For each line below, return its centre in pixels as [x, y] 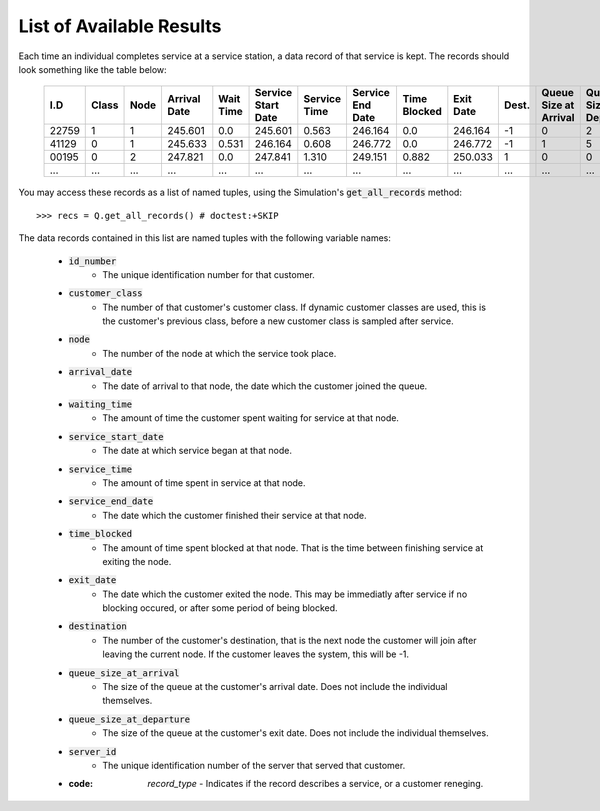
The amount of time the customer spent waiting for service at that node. [251, 418]
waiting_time [100, 404]
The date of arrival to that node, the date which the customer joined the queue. [265, 386]
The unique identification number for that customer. [208, 274]
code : [81, 784]
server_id [92, 751]
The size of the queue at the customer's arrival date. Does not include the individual [275, 687]
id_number [92, 261]
